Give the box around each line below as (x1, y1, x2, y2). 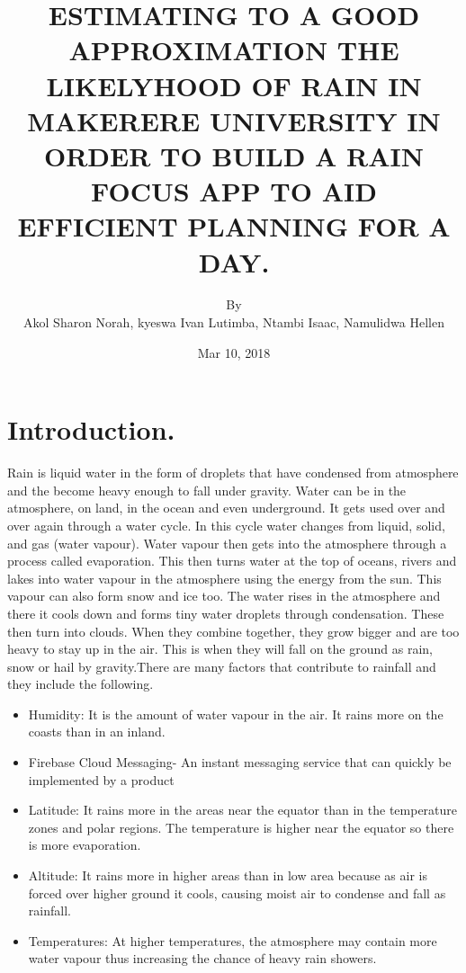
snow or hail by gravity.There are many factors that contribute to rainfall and (7, 656, 436, 675)
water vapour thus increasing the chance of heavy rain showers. (28, 949, 377, 968)
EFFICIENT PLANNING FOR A (17, 208, 451, 245)
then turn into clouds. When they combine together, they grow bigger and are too (7, 621, 460, 640)
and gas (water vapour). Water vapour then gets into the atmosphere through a (7, 533, 447, 552)
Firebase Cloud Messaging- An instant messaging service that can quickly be (28, 753, 452, 772)
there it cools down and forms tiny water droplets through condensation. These (7, 603, 444, 622)
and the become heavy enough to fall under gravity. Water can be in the (7, 480, 407, 499)
